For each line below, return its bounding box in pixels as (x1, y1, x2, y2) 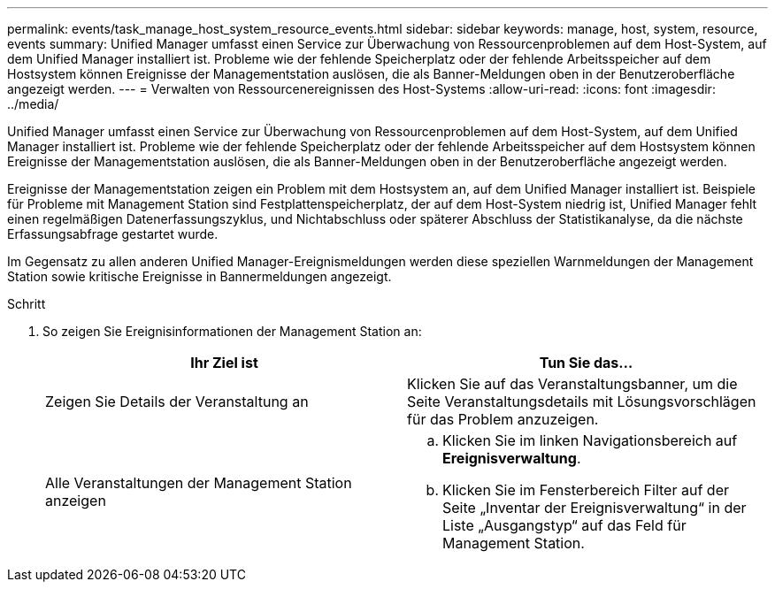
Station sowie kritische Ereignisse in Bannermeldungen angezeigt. (7, 269, 392, 284)
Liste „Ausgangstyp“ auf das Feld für (442, 516, 687, 534)
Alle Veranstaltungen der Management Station (45, 474, 352, 492)
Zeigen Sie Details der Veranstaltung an (45, 393, 309, 410)
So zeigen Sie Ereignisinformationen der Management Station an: (42, 324, 422, 339)
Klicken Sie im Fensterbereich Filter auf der (442, 481, 729, 499)
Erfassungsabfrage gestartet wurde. (7, 226, 219, 241)
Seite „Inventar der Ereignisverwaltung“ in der (442, 499, 747, 516)
